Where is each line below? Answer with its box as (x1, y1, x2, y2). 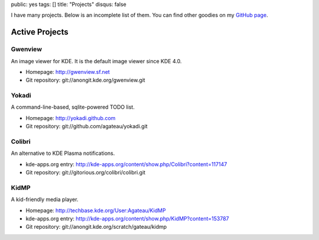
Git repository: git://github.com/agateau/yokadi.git (25, 123, 148, 130)
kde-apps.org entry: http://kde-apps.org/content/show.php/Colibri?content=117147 (25, 160, 227, 168)
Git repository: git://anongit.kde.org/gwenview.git (25, 77, 145, 84)
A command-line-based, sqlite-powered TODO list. (11, 103, 135, 111)
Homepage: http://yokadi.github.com (25, 114, 116, 121)
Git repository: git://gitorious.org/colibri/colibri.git (25, 169, 146, 176)
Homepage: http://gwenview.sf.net (25, 68, 110, 75)
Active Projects (11, 27, 69, 37)
